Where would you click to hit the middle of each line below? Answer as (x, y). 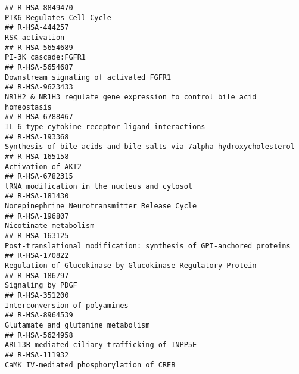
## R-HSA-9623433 (39, 87)
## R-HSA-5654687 (39, 67)
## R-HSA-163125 (37, 236)
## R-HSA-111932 (37, 355)
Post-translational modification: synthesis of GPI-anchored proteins (148, 246)
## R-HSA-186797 (37, 275)
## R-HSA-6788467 (39, 117)
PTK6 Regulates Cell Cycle (58, 18)
